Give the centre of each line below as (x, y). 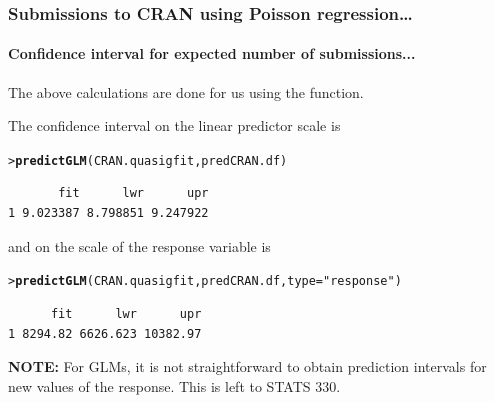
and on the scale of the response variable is (139, 245)
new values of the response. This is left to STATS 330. (174, 385)
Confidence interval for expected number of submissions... (212, 53)
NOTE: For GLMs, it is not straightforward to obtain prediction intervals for (247, 366)
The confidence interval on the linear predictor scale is (174, 125)
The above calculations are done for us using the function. (186, 91)
